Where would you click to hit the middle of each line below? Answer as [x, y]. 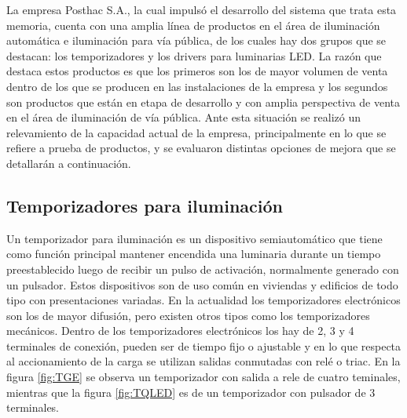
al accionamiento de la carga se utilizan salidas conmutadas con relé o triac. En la [203, 361]
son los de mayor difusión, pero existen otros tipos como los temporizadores [188, 315]
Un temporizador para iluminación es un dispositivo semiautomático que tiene [194, 238]
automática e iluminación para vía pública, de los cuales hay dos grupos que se [196, 40]
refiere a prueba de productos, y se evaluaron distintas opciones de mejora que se [201, 148]
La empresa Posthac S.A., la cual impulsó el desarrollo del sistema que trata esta [202, 9]
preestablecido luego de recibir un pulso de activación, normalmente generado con [203, 269]
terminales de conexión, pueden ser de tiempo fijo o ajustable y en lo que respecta [204, 345]
